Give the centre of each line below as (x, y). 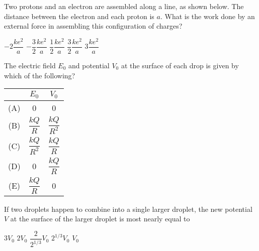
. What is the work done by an (207, 16)
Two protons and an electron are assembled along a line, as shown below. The (124, 6)
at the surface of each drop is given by (180, 65)
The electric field (30, 65)
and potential (89, 65)
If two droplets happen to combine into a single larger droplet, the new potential (128, 209)
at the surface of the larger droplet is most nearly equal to (100, 219)
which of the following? (40, 75)
